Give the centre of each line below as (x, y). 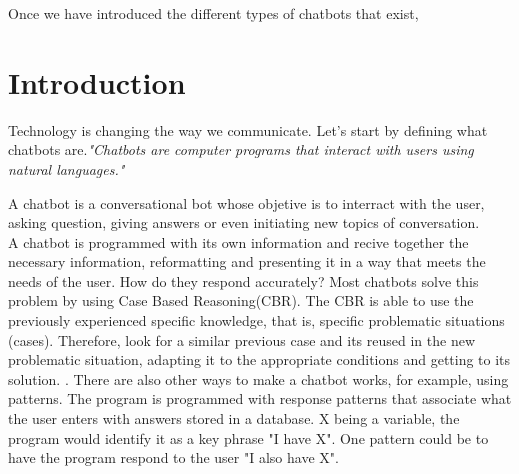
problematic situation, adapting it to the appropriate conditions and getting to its (259, 359)
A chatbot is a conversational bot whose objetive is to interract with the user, (246, 202)
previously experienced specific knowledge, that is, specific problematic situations (256, 320)
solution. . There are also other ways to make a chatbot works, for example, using (258, 378)
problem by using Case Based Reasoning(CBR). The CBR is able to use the (241, 300)
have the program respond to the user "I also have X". (173, 457)
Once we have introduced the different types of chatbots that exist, (213, 13)
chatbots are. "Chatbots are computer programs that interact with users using (241, 149)
